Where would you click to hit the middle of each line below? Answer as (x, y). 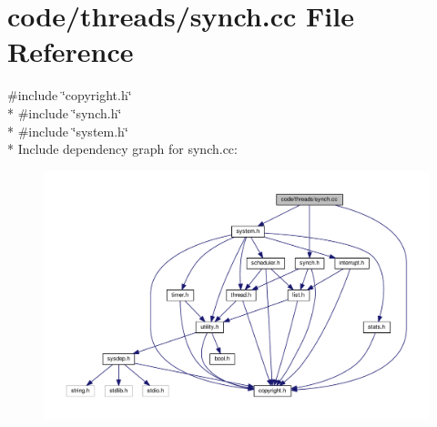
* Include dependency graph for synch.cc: (122, 149)
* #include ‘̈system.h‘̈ (68, 131)
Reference (71, 51)
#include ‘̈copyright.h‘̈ (70, 95)
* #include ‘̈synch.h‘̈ (65, 112)
